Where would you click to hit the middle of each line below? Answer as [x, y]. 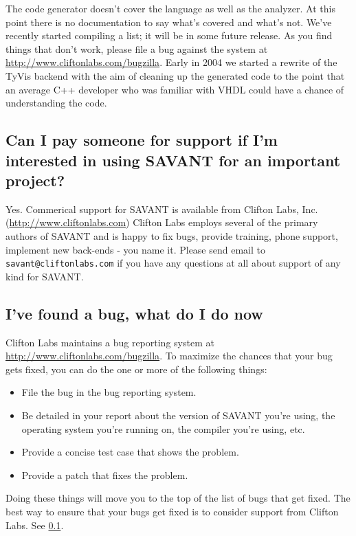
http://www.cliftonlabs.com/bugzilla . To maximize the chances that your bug [169, 356]
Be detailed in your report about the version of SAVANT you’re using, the [178, 415]
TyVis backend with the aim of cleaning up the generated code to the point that [175, 75]
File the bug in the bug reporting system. [109, 392]
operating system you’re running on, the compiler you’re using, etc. [163, 428]
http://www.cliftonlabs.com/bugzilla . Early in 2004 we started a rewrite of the [171, 62]
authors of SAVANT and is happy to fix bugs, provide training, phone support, [172, 235]
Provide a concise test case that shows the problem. [130, 452]
